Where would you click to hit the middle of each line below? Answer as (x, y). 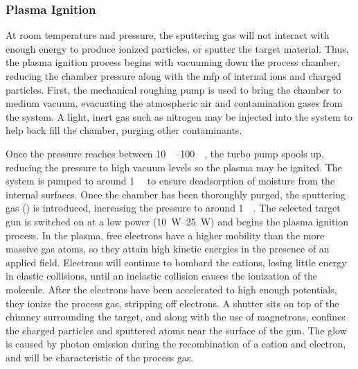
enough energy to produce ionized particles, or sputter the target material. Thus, (177, 48)
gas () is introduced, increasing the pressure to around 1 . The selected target (173, 208)
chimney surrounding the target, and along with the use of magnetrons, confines (176, 317)
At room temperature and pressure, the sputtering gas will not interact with (168, 35)
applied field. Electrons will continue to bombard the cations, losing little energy (176, 262)
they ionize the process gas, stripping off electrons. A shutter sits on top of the (172, 303)
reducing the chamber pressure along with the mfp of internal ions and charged (173, 76)
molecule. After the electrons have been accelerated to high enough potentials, (171, 289)
